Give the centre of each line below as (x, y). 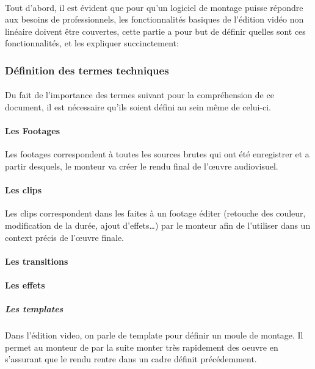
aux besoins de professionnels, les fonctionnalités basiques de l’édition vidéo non (154, 19)
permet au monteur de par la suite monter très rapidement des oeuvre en (142, 347)
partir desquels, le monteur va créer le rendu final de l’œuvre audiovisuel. (142, 166)
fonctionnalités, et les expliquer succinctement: (92, 43)
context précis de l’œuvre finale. (64, 237)
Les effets (25, 285)
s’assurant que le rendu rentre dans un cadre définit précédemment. (131, 359)
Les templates (34, 309)
